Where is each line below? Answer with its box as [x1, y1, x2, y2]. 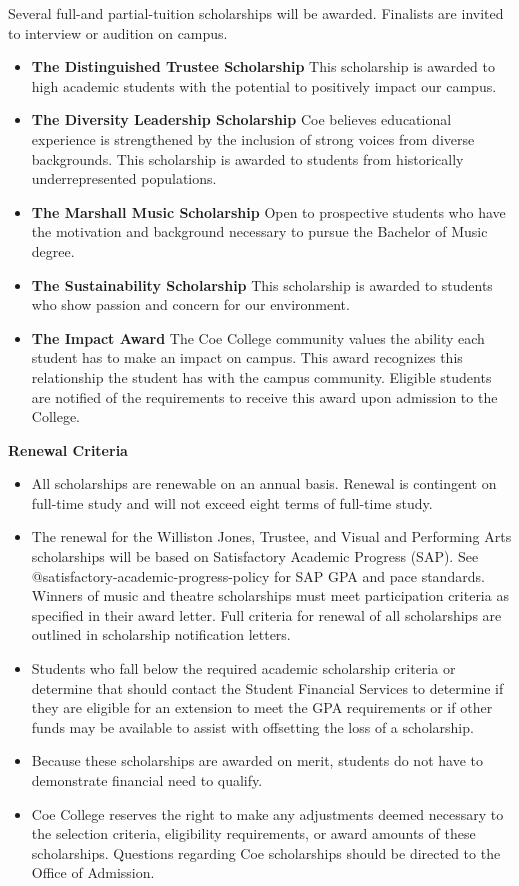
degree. [31, 240, 75, 261]
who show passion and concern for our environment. [31, 294, 350, 315]
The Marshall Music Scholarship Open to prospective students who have [31, 201, 506, 222]
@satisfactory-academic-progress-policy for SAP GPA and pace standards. [31, 565, 485, 586]
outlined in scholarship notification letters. [31, 624, 291, 645]
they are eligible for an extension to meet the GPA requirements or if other [31, 697, 493, 718]
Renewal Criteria [8, 439, 128, 460]
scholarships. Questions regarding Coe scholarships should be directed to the [31, 842, 501, 863]
